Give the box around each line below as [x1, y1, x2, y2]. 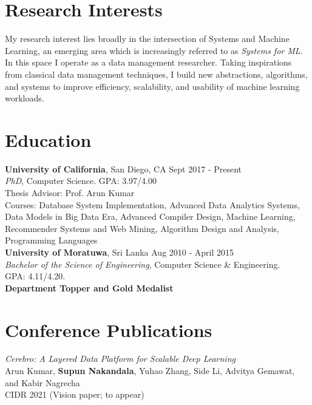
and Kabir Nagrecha [5, 376, 80, 389]
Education [5, 127, 92, 152]
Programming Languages [5, 234, 98, 247]
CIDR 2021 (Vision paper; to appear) [5, 388, 144, 401]
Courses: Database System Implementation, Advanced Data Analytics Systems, [5, 198, 300, 211]
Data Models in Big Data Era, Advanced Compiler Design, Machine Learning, [5, 210, 296, 223]
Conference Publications [5, 317, 212, 342]
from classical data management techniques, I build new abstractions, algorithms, [5, 67, 308, 80]
